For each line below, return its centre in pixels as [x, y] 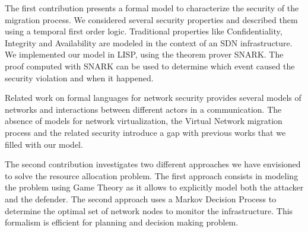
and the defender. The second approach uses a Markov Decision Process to [141, 198]
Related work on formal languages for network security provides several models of [153, 98]
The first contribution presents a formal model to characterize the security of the [152, 8]
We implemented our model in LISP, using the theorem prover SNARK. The [144, 54]
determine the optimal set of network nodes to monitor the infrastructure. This [149, 210]
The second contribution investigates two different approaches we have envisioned [153, 164]
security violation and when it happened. [79, 77]
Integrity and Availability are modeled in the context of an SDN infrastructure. [149, 42]
